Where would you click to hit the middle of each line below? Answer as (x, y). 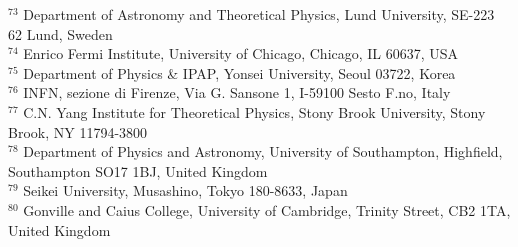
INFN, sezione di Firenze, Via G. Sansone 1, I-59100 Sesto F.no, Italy (237, 92)
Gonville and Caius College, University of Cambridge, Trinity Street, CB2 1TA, (267, 209)
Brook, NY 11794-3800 (78, 131)
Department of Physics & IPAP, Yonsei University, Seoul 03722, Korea (239, 72)
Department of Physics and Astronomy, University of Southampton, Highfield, (263, 151)
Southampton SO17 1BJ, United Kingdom (138, 170)
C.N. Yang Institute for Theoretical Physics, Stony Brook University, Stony (254, 111)
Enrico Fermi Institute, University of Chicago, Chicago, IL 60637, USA (241, 53)
